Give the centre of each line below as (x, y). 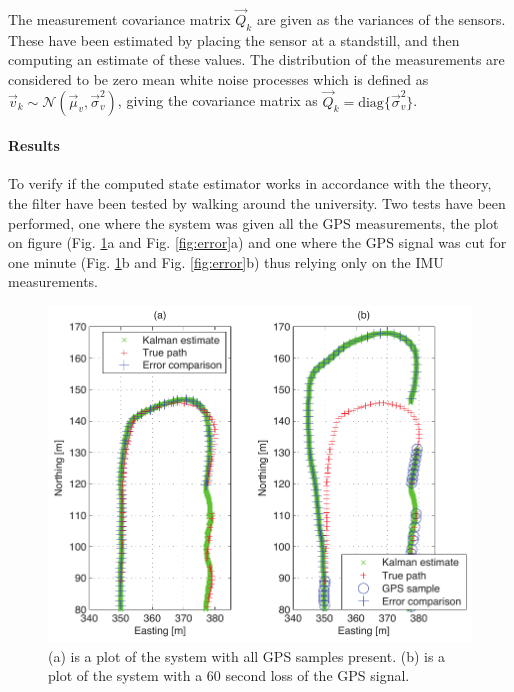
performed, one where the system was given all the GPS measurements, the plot (253, 222)
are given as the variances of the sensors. (381, 18)
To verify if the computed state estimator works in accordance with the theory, (250, 183)
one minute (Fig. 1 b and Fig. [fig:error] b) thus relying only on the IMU (226, 261)
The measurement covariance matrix (119, 18)
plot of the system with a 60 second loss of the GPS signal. (229, 675)
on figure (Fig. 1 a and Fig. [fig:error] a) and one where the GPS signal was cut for (257, 242)
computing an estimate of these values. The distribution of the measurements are (256, 59)
